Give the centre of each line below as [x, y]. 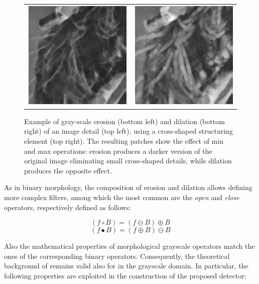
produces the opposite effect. [68, 170]
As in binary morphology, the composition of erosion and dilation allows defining [128, 187]
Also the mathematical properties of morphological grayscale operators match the [129, 246]
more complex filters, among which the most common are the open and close [122, 197]
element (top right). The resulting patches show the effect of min [124, 141]
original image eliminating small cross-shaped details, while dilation [128, 161]
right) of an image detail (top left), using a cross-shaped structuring [128, 131]
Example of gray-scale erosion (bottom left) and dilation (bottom [124, 121]
